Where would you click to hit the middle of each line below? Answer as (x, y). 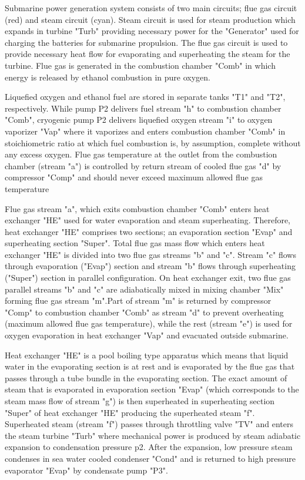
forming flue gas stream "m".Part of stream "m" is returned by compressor (138, 301)
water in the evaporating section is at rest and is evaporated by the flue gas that (150, 366)
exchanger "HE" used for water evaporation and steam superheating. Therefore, (148, 220)
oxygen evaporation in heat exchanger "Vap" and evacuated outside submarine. (147, 335)
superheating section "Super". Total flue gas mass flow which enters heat (135, 243)
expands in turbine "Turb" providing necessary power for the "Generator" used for (152, 31)
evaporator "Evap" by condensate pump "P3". (86, 470)
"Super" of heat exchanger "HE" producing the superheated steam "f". (130, 412)
